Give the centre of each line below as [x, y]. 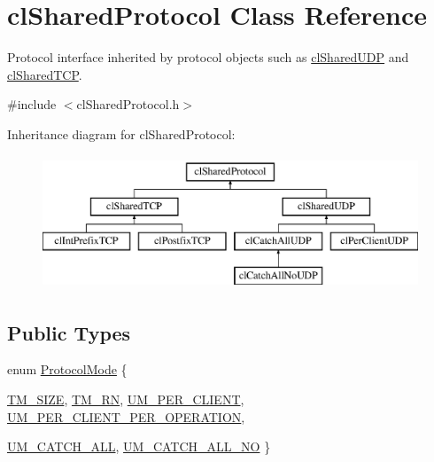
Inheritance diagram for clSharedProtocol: [121, 133]
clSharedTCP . [45, 74]
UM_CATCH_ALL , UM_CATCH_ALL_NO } [139, 446]
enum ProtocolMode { [67, 369]
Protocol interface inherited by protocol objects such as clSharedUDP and [208, 57]
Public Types [69, 332]
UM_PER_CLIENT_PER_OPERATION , [126, 416]
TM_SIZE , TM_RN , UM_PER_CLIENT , [126, 399]
